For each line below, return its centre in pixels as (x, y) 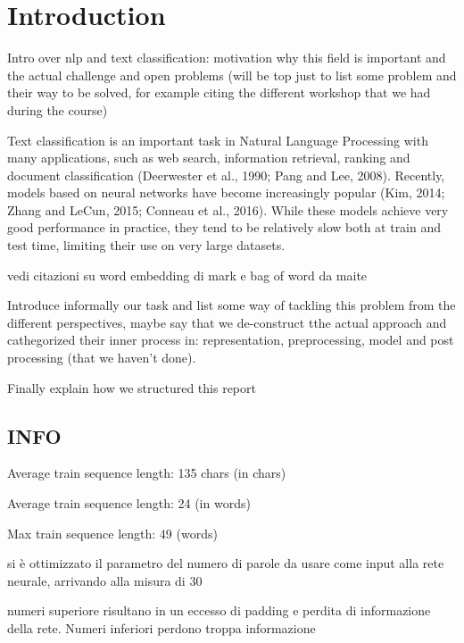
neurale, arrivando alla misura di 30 (105, 580)
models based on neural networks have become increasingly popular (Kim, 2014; (226, 192)
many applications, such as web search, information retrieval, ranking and (209, 158)
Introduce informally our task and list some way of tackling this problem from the (232, 305)
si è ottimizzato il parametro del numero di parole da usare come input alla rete (226, 563)
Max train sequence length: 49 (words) (112, 533)
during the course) (58, 109)
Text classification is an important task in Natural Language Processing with (218, 140)
